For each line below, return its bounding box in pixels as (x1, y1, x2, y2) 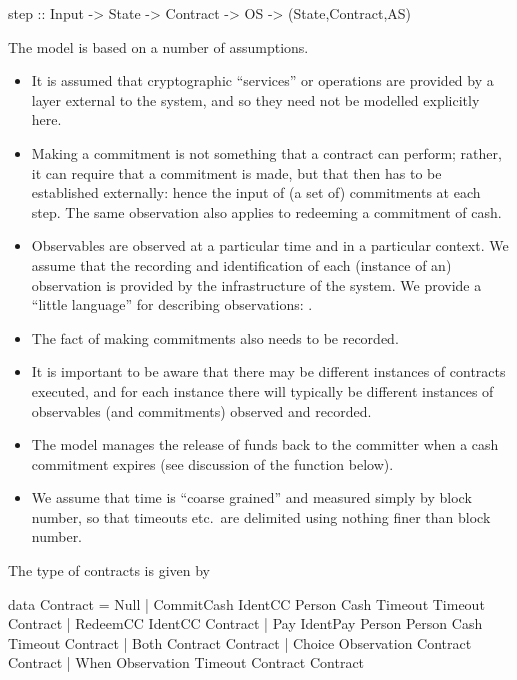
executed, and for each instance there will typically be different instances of (31, 380, 494, 401)
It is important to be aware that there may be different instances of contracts (31, 361, 506, 382)
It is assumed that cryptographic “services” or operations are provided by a (31, 70, 494, 91)
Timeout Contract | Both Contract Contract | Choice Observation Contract (8, 632, 472, 653)
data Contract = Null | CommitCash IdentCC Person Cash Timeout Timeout (8, 593, 485, 614)
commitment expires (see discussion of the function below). (31, 453, 394, 474)
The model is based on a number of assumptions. (8, 36, 309, 57)
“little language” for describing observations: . (31, 294, 313, 315)
